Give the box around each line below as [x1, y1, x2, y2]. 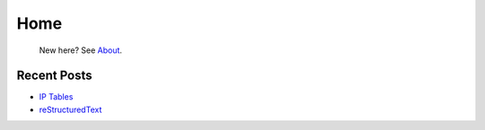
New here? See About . [39, 45, 123, 56]
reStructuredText [39, 104, 102, 115]
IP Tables [39, 91, 74, 102]
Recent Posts [16, 68, 93, 83]
